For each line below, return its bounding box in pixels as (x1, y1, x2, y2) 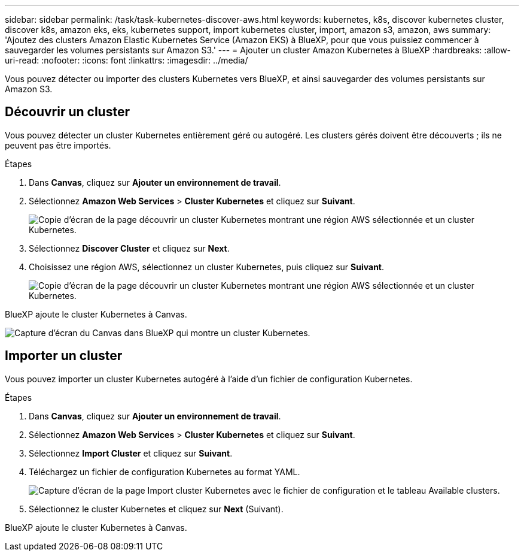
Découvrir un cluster (5, 104, 130, 120)
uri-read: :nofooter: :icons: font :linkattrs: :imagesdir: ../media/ (5, 55, 248, 65)
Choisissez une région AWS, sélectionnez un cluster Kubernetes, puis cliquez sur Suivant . (29, 261, 385, 272)
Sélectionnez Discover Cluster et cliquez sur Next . (29, 243, 230, 253)
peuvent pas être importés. (5, 140, 111, 150)
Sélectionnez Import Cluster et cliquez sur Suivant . (29, 448, 233, 458)
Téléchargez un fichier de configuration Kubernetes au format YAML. (29, 466, 300, 477)
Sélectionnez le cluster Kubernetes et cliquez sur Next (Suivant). (29, 503, 284, 514)
